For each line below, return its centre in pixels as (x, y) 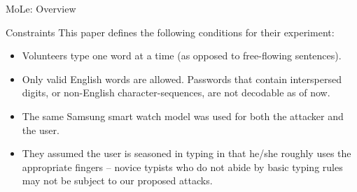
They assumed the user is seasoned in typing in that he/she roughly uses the (187, 153)
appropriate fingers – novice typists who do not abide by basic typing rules (182, 167)
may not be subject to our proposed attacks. (117, 180)
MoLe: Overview (41, 8)
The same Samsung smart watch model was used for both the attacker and (183, 116)
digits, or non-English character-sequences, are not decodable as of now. (176, 93)
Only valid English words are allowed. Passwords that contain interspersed (182, 79)
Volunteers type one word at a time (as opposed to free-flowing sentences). (182, 56)
